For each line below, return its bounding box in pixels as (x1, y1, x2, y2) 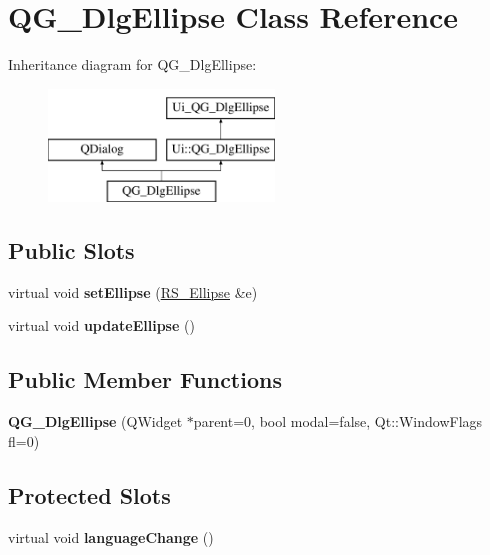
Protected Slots (8, 479, 171, 510)
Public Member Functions (8, 364, 282, 395)
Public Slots (8, 235, 135, 266)
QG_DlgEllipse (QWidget (8, 411, 183, 432)
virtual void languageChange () (8, 526, 214, 547)
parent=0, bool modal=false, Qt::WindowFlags (193, 411, 483, 432)
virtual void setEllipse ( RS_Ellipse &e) (8, 281, 258, 302)
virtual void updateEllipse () (8, 315, 195, 336)
